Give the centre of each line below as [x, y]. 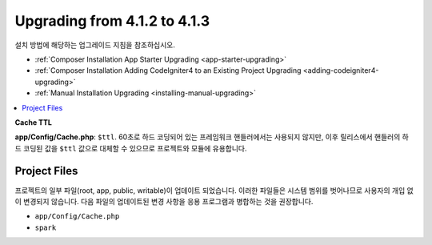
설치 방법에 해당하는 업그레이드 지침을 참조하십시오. [95, 45]
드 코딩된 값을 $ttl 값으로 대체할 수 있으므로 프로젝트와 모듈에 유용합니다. [131, 148]
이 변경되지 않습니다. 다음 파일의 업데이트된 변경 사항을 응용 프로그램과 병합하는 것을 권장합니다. [164, 201]
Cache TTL [33, 122]
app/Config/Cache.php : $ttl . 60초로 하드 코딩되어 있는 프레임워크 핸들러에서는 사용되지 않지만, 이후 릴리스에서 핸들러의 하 [212, 137]
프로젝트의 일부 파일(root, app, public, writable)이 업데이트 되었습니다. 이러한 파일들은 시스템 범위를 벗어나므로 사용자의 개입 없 [214, 190]
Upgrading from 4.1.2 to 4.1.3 [112, 21]
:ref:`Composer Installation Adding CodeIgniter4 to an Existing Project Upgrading [168, 70]
